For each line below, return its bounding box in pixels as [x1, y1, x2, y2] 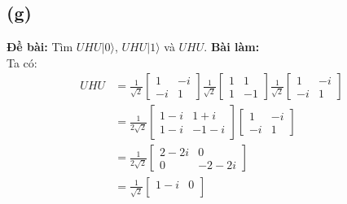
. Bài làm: [204, 38, 260, 55]
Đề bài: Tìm [7, 38, 73, 55]
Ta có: [7, 54, 37, 71]
